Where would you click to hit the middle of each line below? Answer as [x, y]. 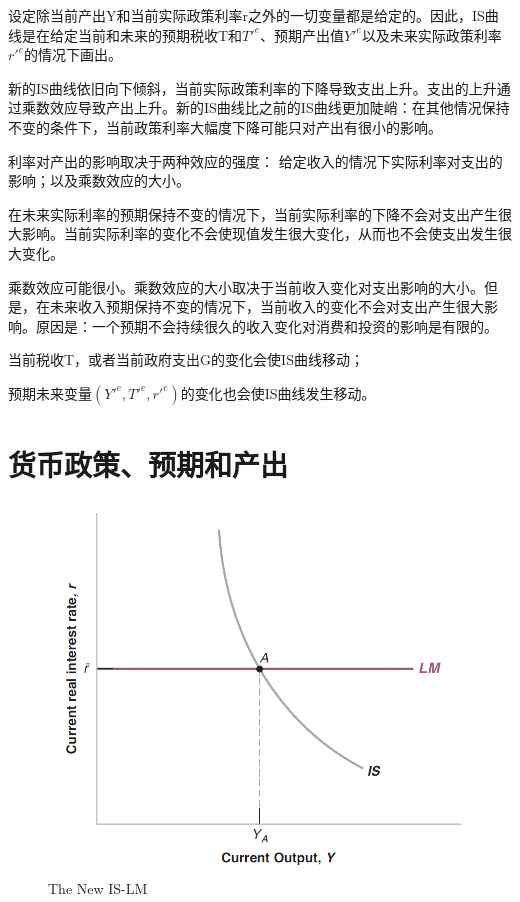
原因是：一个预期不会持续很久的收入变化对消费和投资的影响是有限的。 [266, 325]
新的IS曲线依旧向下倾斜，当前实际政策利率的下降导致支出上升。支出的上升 [252, 87]
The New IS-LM [98, 887]
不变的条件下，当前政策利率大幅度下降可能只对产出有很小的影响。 [225, 126]
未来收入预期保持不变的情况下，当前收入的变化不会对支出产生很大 [266, 306]
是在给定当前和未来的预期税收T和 [132, 34]
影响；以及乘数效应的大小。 [99, 180]
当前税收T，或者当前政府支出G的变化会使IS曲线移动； [186, 359]
